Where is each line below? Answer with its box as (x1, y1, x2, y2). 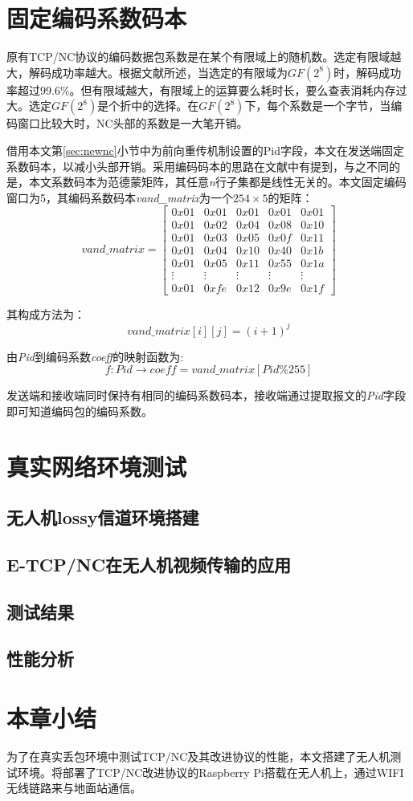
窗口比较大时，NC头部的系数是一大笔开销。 (17, 115, 248, 132)
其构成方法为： (6, 305, 85, 322)
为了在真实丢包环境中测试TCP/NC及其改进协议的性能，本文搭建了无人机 (6, 748, 391, 764)
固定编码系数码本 (6, 2, 187, 35)
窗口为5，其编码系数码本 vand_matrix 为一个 (6, 189, 233, 205)
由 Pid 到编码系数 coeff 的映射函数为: (6, 348, 184, 364)
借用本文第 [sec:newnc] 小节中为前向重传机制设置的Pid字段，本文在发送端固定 (6, 141, 404, 158)
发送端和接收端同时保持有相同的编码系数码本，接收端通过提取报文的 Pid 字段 (6, 387, 406, 404)
